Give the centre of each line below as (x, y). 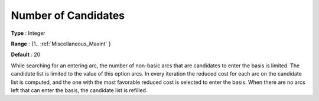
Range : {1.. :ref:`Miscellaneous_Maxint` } (61, 44)
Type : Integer (28, 33)
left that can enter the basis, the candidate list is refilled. (79, 90)
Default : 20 (26, 55)
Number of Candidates (68, 15)
